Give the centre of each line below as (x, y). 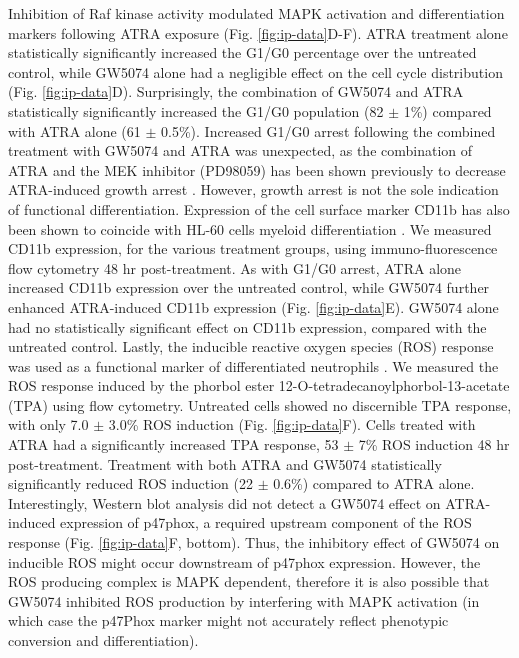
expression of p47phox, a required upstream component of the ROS (266, 522)
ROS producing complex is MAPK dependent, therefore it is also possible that (249, 581)
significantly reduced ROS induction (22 (130, 483)
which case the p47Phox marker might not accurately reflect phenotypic (228, 620)
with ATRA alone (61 (74, 130)
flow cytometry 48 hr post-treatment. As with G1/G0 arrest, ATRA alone (235, 267)
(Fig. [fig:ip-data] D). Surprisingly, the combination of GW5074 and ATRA (236, 91)
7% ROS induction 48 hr (434, 444)
